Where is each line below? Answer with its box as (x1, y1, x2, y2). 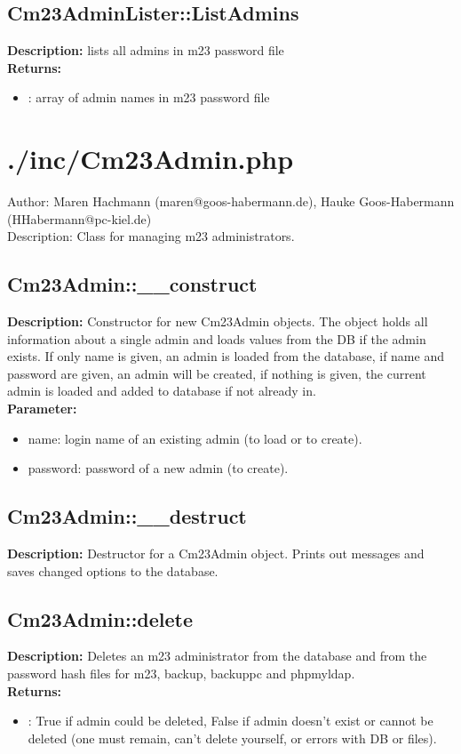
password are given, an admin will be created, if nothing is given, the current (7, 364, 426, 382)
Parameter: (7, 399, 77, 418)
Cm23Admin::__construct (7, 270, 258, 298)
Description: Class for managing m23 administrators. (7, 227, 295, 245)
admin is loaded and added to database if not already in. (7, 381, 316, 400)
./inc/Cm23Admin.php (7, 140, 294, 177)
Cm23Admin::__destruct (7, 502, 247, 530)
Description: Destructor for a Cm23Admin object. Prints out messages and (7, 544, 425, 563)
